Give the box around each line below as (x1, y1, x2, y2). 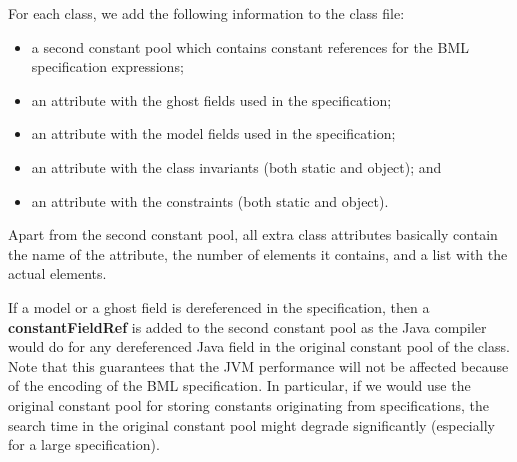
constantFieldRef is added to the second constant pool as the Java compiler (8, 316, 487, 337)
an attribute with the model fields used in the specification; (31, 123, 396, 144)
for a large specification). (8, 434, 160, 455)
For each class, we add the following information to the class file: (8, 3, 405, 23)
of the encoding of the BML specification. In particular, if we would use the (8, 375, 471, 396)
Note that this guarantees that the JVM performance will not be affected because (8, 355, 509, 376)
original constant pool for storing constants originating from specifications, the (8, 394, 489, 415)
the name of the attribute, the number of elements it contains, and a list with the (8, 243, 508, 264)
